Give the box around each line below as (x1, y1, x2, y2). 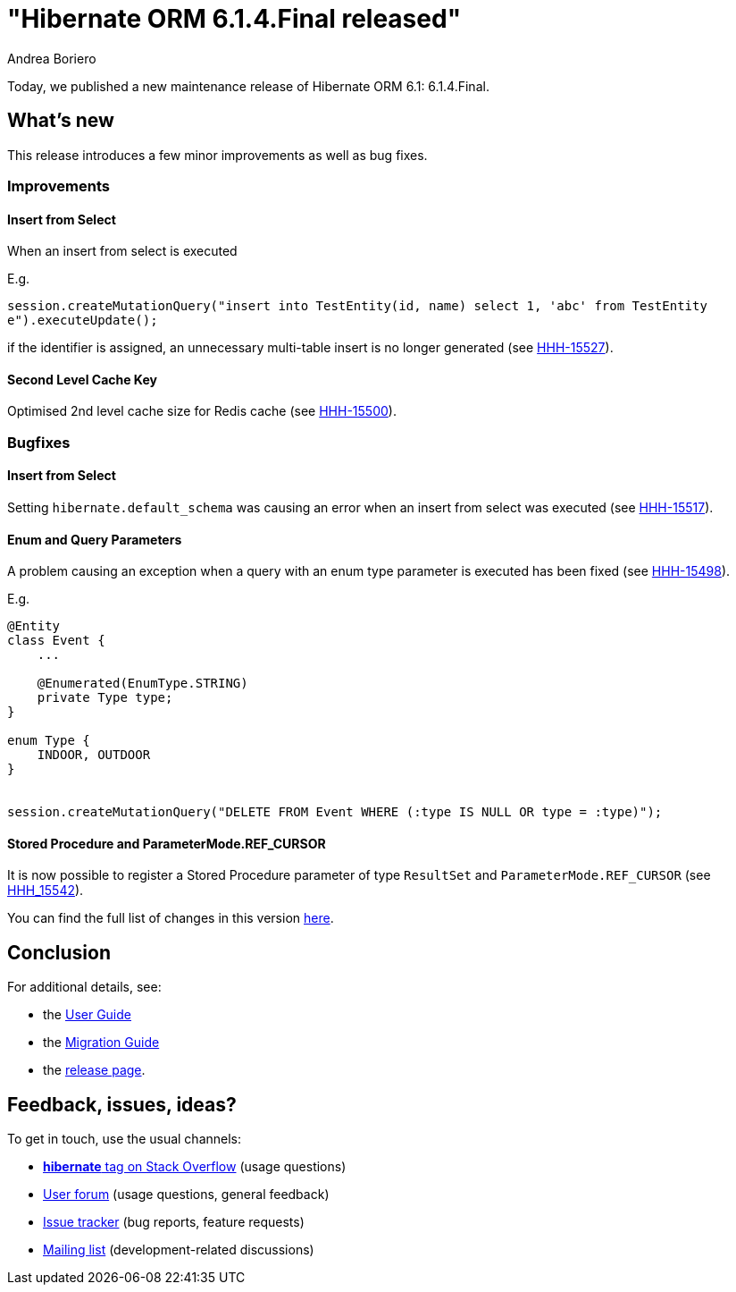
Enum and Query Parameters (7, 531, 182, 547)
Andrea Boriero (7, 50, 96, 66)
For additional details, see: (7, 979, 162, 995)
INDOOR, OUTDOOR (37, 747, 151, 763)
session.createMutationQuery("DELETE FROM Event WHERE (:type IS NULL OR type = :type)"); (7, 805, 663, 820)
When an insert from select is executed (7, 243, 238, 259)
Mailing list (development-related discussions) (43, 1242, 314, 1258)
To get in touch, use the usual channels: (7, 1131, 242, 1147)
